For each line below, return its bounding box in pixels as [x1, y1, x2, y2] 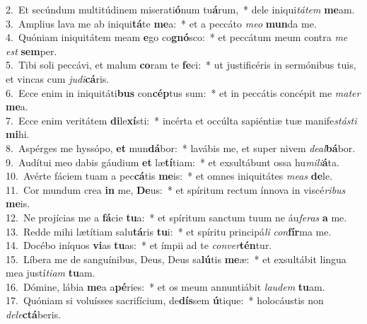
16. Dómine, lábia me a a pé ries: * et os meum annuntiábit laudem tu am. [6, 279, 325, 294]
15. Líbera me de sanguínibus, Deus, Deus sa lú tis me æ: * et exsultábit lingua [6, 251, 346, 266]
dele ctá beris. [6, 307, 62, 322]
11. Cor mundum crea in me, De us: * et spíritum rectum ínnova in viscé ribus [6, 182, 346, 197]
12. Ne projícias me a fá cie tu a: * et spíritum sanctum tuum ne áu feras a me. [6, 209, 347, 224]
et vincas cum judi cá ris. [6, 71, 110, 86]
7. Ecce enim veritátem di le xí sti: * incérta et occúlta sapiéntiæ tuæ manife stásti [6, 112, 357, 127]
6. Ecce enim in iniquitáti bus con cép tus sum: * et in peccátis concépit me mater [6, 85, 361, 100]
